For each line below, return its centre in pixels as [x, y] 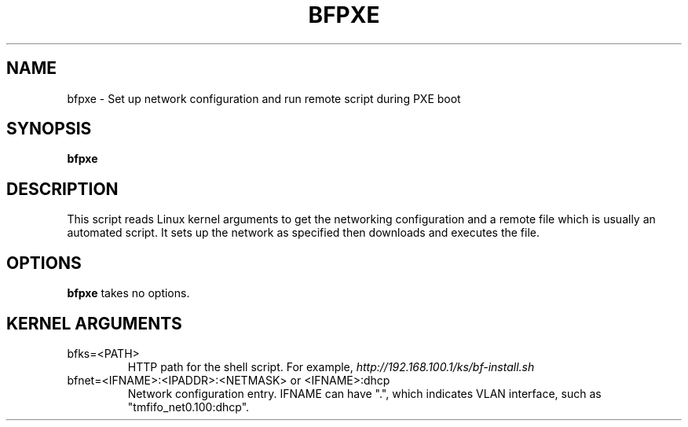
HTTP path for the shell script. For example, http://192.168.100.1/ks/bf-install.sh [331, 366]
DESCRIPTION [62, 189]
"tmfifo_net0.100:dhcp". [188, 407]
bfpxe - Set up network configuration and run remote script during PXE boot [264, 98]
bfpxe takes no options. [128, 293]
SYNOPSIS [49, 129]
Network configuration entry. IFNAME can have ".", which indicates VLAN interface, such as [364, 393]
